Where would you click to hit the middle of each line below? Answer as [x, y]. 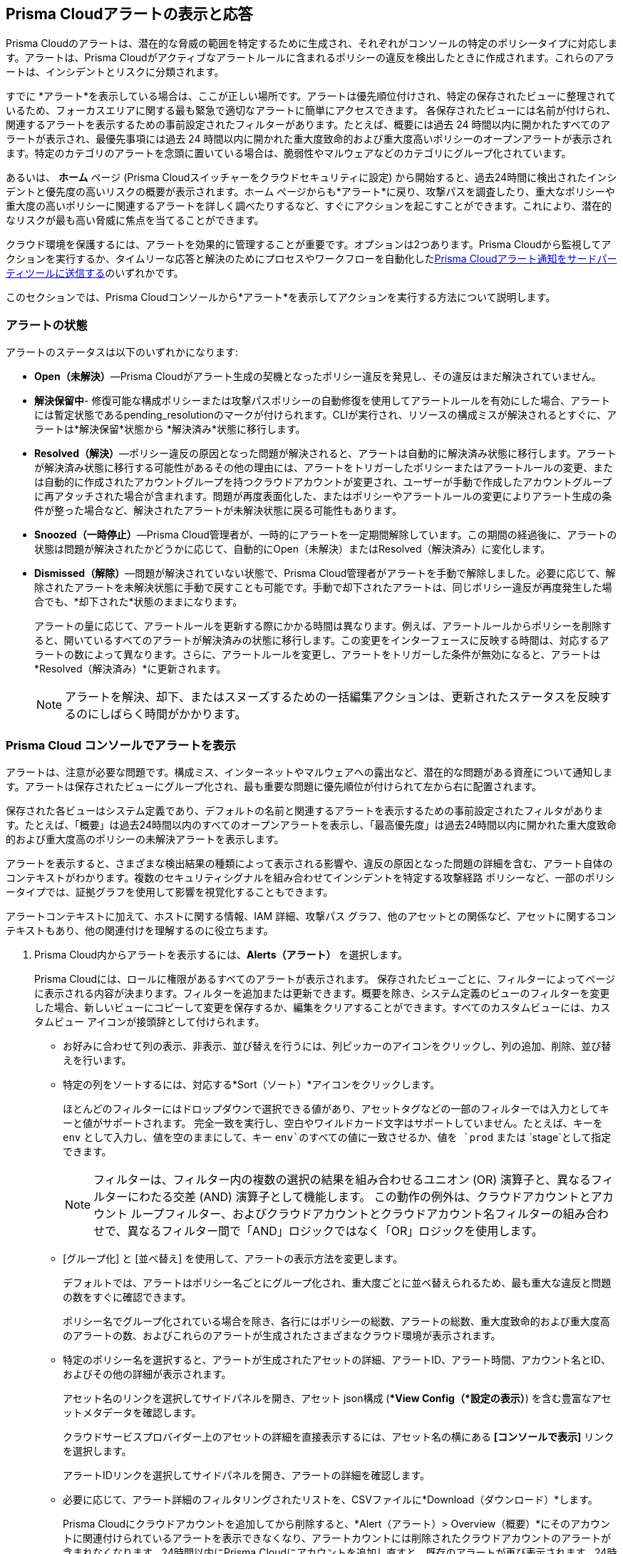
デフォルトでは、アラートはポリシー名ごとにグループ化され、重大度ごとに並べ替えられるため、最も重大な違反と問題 [337, 1282]
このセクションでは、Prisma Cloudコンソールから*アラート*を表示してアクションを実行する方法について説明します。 [281, 297]
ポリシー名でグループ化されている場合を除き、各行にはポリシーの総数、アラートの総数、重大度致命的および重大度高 [336, 1321]
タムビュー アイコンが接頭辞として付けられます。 [150, 1021]
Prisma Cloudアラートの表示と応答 [129, 14]
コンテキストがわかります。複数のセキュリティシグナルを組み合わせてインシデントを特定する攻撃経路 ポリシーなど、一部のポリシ [310, 877]
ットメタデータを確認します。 [132, 1412]
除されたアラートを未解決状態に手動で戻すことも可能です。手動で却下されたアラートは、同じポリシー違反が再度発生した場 [323, 588]
